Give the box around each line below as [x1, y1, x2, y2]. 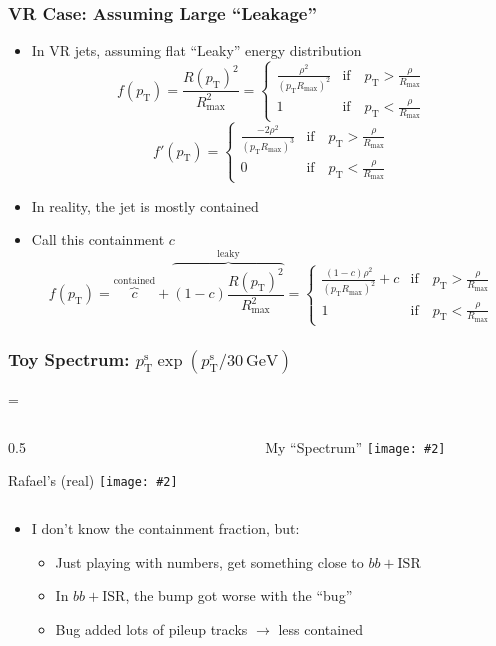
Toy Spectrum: [8, 346, 130, 371]
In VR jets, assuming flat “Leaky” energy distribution [31, 40, 362, 61]
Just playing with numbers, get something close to [55, 551, 364, 572]
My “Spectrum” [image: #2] [265, 436, 446, 457]
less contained [278, 618, 363, 639]
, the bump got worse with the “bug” [125, 585, 353, 606]
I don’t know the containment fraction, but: [31, 518, 300, 539]
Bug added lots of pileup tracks [55, 618, 248, 639]
